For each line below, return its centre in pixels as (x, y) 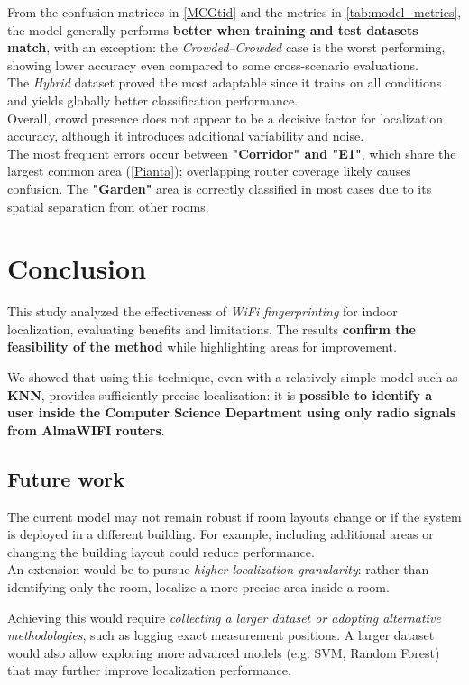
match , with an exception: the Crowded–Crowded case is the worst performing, (226, 47)
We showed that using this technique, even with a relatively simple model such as (233, 377)
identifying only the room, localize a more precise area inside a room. (198, 586)
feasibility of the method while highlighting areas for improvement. (202, 347)
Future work (66, 478)
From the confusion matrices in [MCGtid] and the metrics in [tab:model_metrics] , (234, 12)
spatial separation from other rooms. (108, 206)
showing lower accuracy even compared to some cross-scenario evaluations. (213, 64)
